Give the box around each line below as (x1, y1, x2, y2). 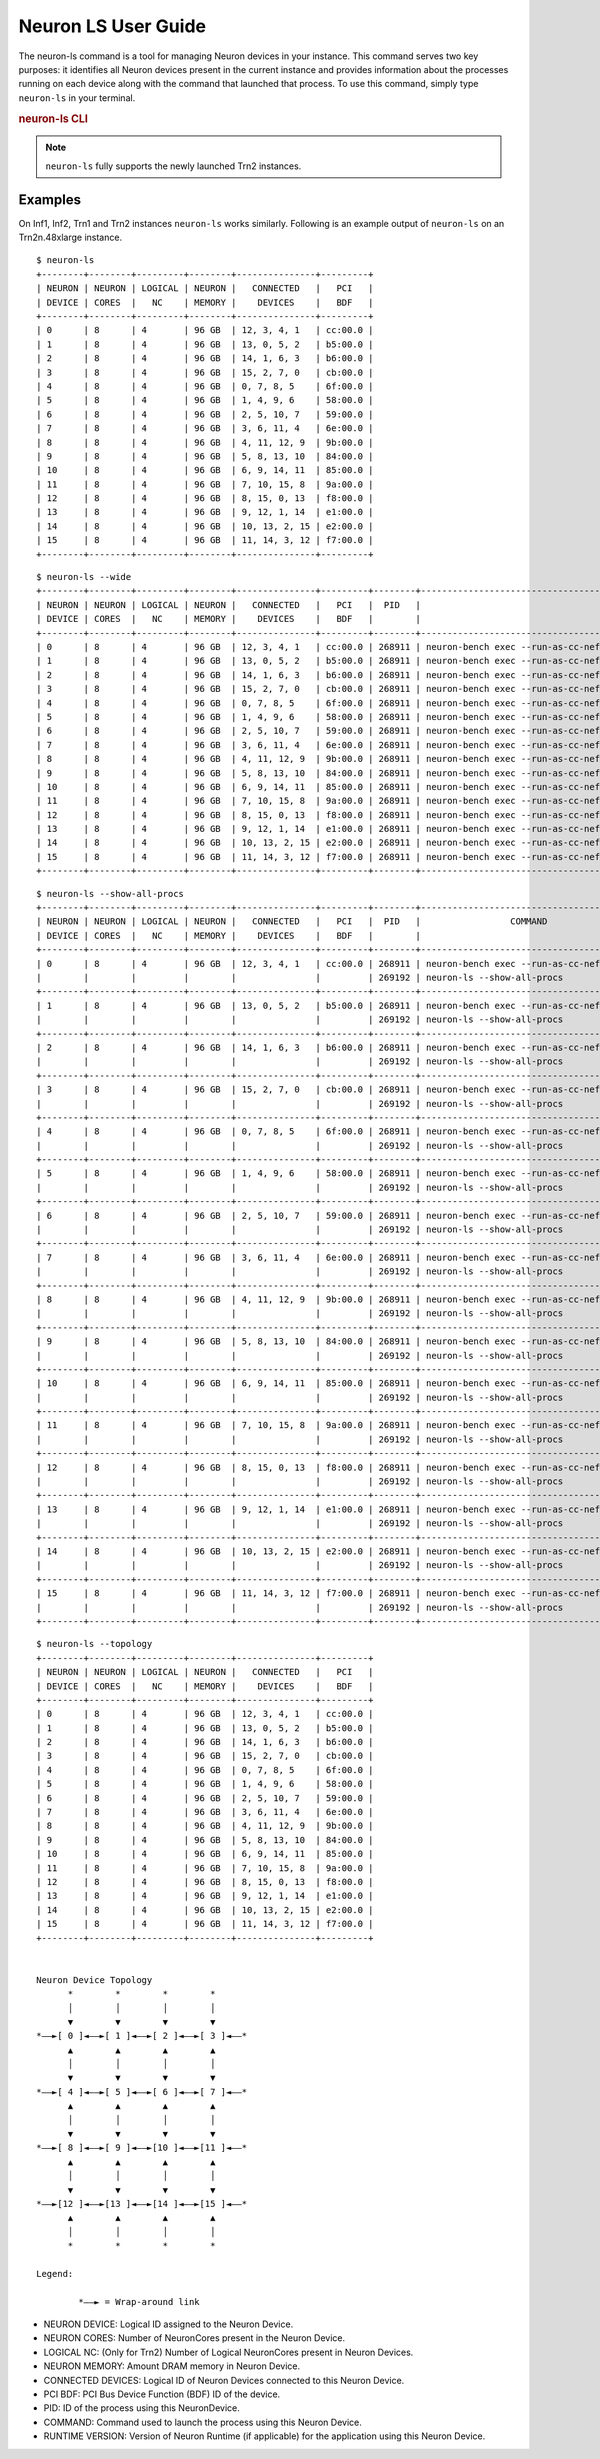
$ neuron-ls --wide (36, 571, 132, 583)
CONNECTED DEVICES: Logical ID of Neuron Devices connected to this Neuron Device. (43, 2374, 405, 2386)
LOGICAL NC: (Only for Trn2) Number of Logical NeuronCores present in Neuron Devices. (43, 2346, 414, 2358)
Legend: (36, 2268, 74, 2279)
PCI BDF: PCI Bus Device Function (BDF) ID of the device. (43, 2388, 281, 2400)
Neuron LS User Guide (18, 15, 207, 37)
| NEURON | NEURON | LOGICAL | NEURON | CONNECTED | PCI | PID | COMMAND (36, 916, 548, 927)
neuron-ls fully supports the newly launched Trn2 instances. (45, 160, 302, 172)
